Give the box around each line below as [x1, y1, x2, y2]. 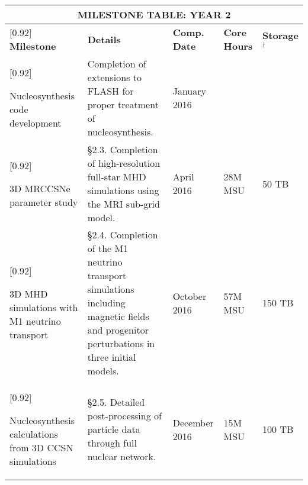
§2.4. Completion [87, 228, 158, 241]
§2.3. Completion [87, 143, 158, 156]
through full [87, 436, 137, 450]
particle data [87, 422, 140, 436]
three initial [87, 350, 136, 364]
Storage [262, 28, 299, 42]
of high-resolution [87, 156, 161, 170]
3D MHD [9, 287, 48, 300]
